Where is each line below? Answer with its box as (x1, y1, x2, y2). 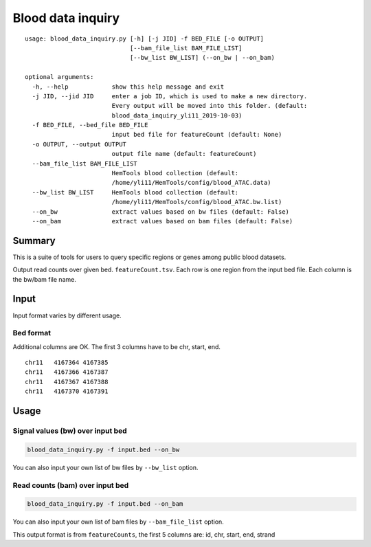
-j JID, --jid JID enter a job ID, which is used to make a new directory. (32, 92, 308, 100)
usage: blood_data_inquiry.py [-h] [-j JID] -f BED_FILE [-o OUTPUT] (25, 34, 265, 43)
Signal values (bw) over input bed (12, 426, 127, 436)
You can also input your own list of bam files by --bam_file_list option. (12, 517, 225, 526)
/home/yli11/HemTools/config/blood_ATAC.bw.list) (111, 198, 282, 206)
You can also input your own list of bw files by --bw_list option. (12, 463, 199, 471)
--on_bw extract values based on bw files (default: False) (32, 208, 290, 216)
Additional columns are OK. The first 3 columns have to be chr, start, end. (12, 342, 221, 350)
